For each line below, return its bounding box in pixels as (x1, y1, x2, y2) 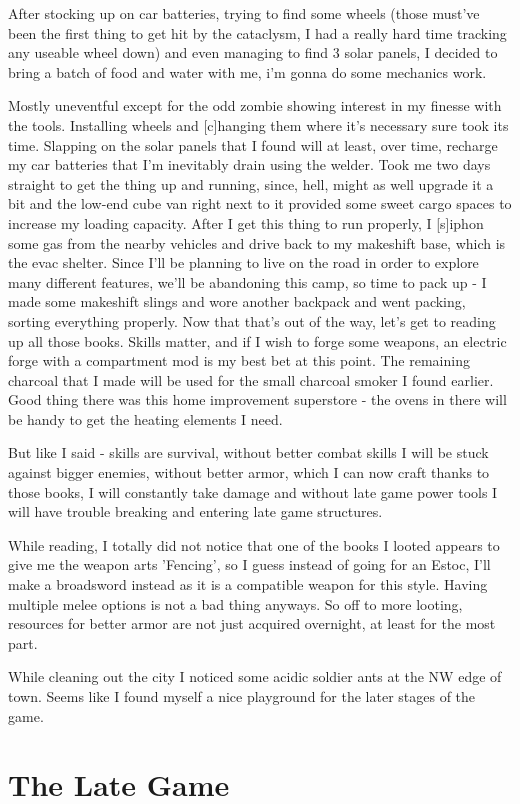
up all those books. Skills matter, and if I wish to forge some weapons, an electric (8, 330, 507, 351)
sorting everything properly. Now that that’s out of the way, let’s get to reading (8, 310, 496, 331)
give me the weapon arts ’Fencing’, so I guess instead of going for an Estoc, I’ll (8, 554, 491, 575)
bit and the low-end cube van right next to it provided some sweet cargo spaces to (8, 193, 512, 214)
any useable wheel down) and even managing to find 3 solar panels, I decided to (8, 42, 498, 63)
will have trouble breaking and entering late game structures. (8, 501, 383, 522)
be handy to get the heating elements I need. (8, 408, 283, 429)
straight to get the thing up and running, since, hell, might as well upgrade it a (8, 173, 494, 194)
